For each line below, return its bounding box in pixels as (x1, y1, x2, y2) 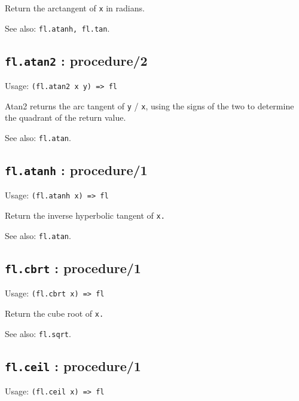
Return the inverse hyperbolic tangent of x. (5, 209, 165, 222)
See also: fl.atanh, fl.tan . (5, 22, 110, 34)
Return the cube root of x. (5, 307, 104, 319)
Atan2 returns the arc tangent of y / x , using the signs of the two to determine (5, 99, 294, 112)
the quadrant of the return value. (5, 111, 126, 124)
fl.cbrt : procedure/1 (5, 258, 141, 277)
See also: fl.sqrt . (5, 327, 71, 339)
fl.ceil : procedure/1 (5, 356, 141, 375)
